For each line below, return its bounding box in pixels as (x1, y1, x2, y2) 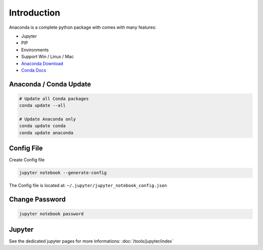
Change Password (9, 195, 66, 204)
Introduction (9, 7, 60, 18)
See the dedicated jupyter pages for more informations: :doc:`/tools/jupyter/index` (9, 238, 174, 244)
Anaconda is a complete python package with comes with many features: (9, 24, 157, 30)
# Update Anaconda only (19, 116, 76, 122)
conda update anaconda (19, 130, 74, 135)
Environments (21, 47, 49, 53)
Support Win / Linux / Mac (21, 54, 74, 59)
